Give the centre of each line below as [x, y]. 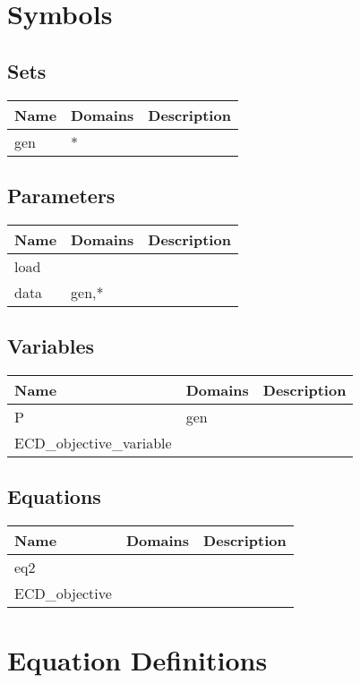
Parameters [61, 195]
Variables [51, 346]
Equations [54, 496]
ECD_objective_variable [93, 442]
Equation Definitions [137, 660]
